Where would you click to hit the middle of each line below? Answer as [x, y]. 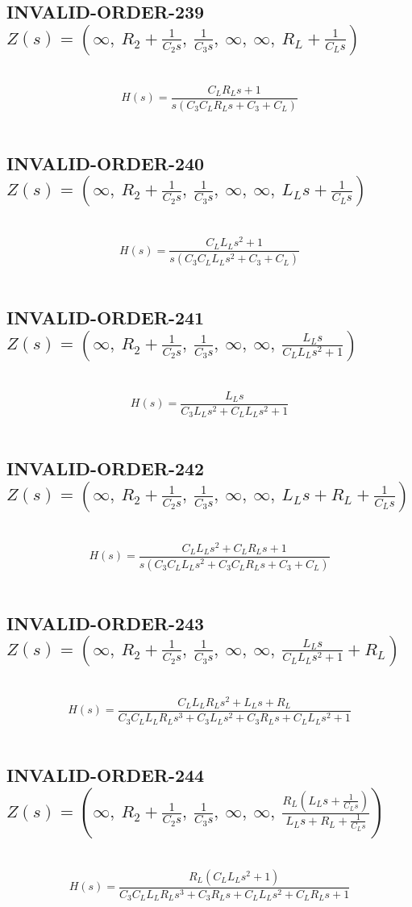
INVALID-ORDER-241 [106, 318]
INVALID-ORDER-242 [106, 468]
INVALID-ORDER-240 [106, 163]
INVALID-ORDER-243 [106, 623]
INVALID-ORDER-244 [106, 775]
